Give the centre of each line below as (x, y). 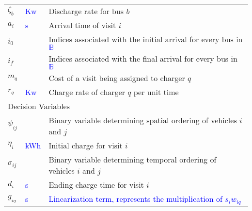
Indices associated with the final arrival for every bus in (143, 58)
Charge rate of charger (87, 92)
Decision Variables (39, 106)
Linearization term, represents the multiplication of (135, 199)
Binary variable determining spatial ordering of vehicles (143, 120)
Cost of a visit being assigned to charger (117, 78)
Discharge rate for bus (86, 11)
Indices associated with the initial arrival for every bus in (146, 39)
